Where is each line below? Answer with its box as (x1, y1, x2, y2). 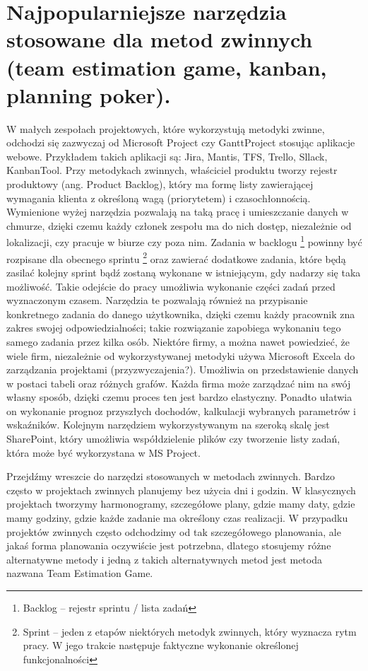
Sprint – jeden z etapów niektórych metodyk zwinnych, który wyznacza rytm (23, 624, 357, 638)
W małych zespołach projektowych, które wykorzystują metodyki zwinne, (6, 121, 325, 136)
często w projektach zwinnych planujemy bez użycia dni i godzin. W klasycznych (6, 482, 356, 497)
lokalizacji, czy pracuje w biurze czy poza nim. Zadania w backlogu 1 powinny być (6, 233, 362, 250)
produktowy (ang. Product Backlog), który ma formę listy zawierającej (6, 177, 314, 192)
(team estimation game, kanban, (6, 52, 327, 81)
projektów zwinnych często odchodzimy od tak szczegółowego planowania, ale (6, 524, 341, 539)
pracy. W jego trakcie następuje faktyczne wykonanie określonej (23, 638, 299, 653)
